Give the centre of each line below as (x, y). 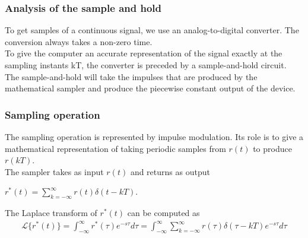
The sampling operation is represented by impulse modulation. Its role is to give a (154, 137)
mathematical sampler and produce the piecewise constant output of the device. (150, 88)
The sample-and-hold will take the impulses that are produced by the (131, 76)
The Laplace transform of (51, 213)
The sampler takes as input (54, 171)
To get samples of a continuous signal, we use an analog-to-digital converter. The (152, 30)
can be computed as (163, 213)
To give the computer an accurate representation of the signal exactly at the (144, 53)
